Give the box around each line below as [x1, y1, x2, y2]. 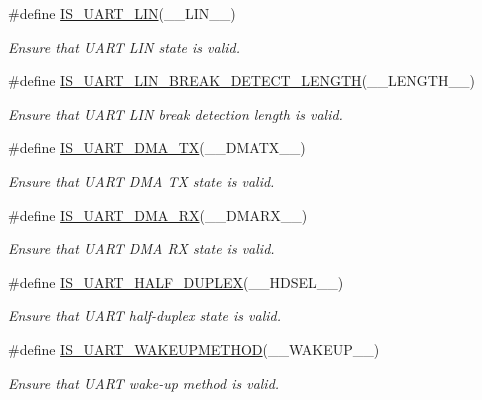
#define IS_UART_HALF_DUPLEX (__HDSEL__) [8, 271, 344, 292]
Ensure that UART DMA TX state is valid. [8, 170, 275, 191]
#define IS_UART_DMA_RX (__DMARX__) [8, 204, 308, 225]
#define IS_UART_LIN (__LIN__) [8, 3, 236, 23]
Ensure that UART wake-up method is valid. [8, 372, 280, 393]
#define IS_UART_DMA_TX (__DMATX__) [8, 137, 306, 158]
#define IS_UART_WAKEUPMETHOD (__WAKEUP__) [8, 338, 380, 359]
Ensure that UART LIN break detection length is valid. [8, 103, 343, 124]
